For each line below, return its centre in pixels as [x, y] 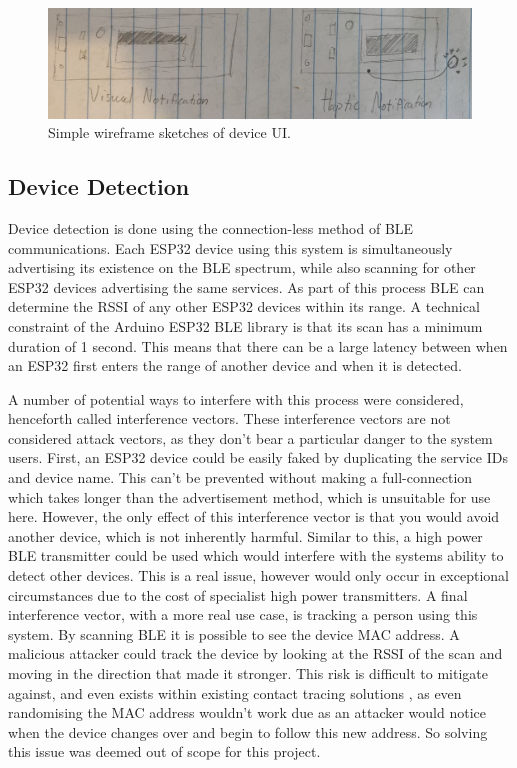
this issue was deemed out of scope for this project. [164, 751]
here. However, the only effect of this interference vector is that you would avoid [254, 516]
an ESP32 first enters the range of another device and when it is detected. [235, 365]
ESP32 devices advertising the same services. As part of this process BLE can [246, 286]
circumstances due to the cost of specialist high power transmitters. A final [238, 594]
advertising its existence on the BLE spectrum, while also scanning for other [242, 267]
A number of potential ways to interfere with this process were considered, [236, 398]
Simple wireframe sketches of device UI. [169, 132]
